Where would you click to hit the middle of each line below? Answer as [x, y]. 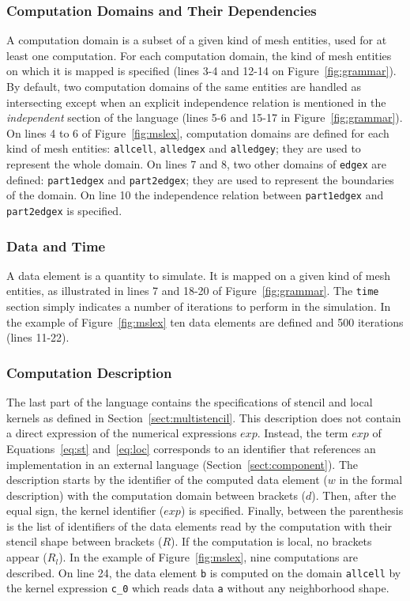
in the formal [371, 480]
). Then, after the [354, 495]
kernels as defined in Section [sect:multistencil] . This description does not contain [204, 417]
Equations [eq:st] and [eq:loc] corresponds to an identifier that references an [191, 448]
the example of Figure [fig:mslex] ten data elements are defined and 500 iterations [205, 321]
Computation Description [89, 372]
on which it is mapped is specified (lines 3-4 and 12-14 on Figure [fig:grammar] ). [201, 71]
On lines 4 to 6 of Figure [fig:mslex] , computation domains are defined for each [198, 132]
